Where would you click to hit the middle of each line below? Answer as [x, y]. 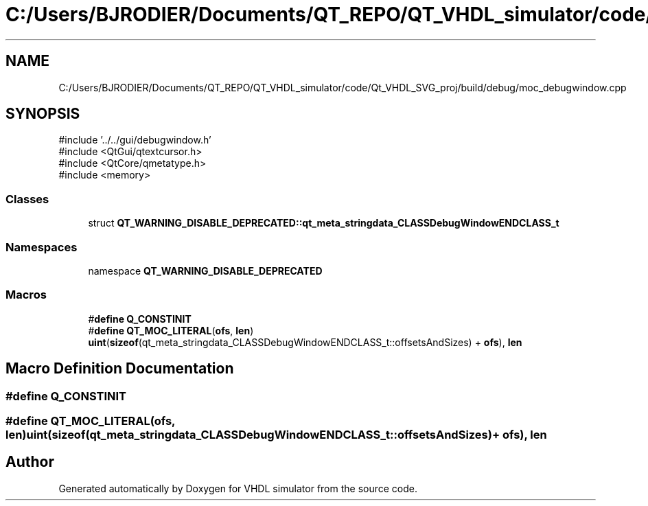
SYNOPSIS [43, 114]
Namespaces [42, 247]
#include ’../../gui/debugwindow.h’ [135, 140]
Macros [26, 295]
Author [30, 462]
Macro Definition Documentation [120, 369]
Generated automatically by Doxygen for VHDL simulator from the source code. [238, 488]
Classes [27, 199]
